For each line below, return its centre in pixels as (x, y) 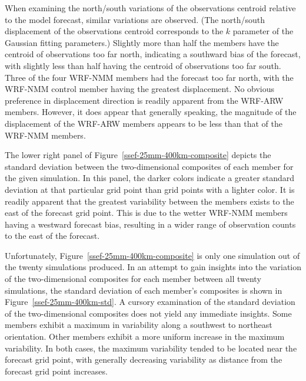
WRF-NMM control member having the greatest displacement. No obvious (140, 89)
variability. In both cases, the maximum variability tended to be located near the (151, 348)
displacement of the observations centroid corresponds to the (114, 31)
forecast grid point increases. (56, 371)
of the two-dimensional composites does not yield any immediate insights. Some (148, 313)
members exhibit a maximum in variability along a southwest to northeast (139, 325)
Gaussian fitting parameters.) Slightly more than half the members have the (142, 42)
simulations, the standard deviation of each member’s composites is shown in (144, 290)
